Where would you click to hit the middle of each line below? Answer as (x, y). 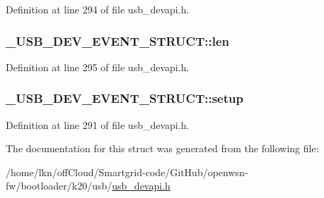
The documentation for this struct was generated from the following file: (162, 148)
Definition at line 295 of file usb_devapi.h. (98, 67)
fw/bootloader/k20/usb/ (59, 186)
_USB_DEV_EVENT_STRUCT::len (117, 41)
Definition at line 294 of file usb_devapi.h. (98, 9)
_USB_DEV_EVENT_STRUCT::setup (125, 98)
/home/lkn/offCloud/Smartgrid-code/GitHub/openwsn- (127, 172)
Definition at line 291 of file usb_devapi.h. (98, 124)
